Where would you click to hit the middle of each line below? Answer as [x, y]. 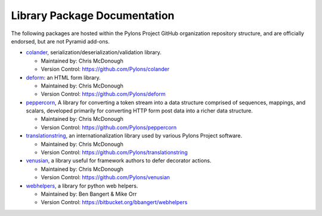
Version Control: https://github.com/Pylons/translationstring [114, 152]
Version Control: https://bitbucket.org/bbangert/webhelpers [114, 202]
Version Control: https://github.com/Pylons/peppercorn [109, 127]
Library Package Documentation [93, 15]
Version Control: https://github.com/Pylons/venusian [105, 177]
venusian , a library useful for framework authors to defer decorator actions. [119, 161]
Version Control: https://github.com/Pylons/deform [103, 94]
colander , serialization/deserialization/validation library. [94, 52]
